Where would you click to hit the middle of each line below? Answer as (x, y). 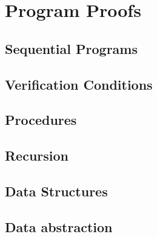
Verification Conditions (79, 84)
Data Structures (56, 191)
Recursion (37, 155)
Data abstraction (59, 226)
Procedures (41, 120)
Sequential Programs (71, 48)
